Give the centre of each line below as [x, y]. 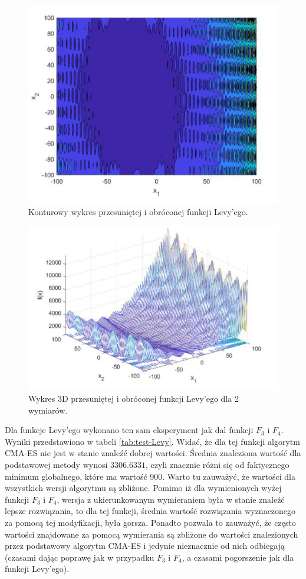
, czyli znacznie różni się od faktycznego [217, 465]
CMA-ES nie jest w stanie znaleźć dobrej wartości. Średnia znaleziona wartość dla [153, 453]
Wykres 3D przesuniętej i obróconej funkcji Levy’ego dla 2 [134, 399]
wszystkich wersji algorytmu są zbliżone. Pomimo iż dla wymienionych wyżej [143, 488]
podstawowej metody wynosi [56, 465]
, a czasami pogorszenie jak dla [238, 557]
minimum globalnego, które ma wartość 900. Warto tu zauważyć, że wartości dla [150, 476]
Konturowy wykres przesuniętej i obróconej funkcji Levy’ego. [138, 212]
